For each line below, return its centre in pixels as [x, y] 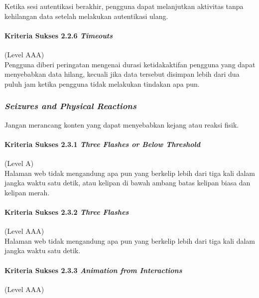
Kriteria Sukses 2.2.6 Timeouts [59, 35]
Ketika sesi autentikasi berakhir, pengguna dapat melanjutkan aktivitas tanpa [124, 6]
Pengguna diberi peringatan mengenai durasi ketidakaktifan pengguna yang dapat [130, 64]
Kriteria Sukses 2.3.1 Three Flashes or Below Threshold [103, 144]
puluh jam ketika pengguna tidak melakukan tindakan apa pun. [102, 83]
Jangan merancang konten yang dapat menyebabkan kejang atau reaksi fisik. [122, 124]
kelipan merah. [27, 192]
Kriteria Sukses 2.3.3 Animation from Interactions [93, 270]
